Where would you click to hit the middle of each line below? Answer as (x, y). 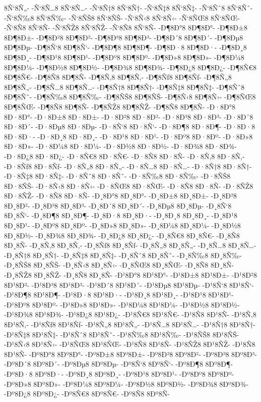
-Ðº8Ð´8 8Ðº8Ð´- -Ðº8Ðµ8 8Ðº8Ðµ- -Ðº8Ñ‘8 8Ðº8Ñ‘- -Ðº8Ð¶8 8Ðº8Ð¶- (119, 364)
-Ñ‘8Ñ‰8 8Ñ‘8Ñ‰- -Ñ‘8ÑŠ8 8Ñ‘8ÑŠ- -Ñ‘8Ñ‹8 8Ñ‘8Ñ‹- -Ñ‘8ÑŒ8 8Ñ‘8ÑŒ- (122, 17)
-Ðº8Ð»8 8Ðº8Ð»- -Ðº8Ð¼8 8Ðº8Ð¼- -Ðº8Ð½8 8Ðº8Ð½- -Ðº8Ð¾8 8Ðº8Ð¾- (126, 384)
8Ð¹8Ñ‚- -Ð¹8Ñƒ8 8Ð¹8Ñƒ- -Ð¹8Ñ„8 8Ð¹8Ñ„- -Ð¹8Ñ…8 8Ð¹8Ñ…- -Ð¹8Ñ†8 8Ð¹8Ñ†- (130, 324)
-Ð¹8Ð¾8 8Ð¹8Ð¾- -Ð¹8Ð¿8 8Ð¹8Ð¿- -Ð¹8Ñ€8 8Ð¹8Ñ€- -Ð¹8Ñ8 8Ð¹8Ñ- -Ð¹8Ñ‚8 (130, 314)
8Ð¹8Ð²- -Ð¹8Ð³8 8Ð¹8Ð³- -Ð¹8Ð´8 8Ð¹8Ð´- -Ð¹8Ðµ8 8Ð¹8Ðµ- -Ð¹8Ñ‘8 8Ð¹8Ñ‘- (129, 285)
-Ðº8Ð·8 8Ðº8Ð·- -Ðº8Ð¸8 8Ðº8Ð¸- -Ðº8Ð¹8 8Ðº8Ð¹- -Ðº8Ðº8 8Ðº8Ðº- (119, 373)
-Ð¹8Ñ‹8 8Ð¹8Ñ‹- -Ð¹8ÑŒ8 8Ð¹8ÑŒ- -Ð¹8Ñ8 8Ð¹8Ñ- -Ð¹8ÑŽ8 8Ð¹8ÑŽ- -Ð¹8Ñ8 (130, 344)
